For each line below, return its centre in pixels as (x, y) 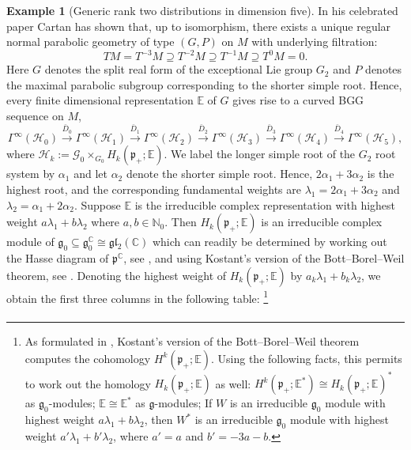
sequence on (35, 116)
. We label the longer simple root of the (260, 154)
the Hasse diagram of (58, 258)
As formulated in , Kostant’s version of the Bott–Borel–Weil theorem (192, 341)
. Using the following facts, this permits (307, 358)
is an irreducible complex (322, 222)
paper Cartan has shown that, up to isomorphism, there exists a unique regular (199, 26)
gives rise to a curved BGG (298, 100)
